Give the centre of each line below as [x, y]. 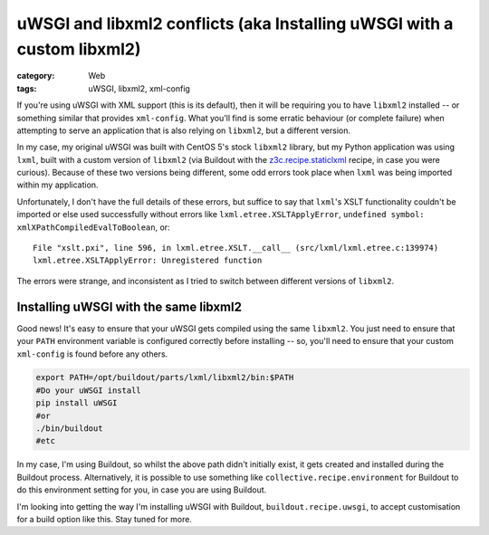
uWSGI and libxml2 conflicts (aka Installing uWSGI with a [235, 24]
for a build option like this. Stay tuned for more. [104, 519]
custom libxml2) [79, 49]
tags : [27, 88]
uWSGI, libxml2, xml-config [139, 88]
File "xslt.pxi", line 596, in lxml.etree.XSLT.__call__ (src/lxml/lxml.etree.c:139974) [236, 248]
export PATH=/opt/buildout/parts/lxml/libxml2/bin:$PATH [165, 377]
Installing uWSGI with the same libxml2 [129, 306]
